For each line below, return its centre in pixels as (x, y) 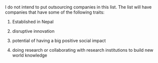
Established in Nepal (33, 22)
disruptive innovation (33, 31)
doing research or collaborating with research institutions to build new (83, 50)
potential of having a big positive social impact (59, 41)
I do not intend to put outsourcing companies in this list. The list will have (79, 7)
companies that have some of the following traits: (55, 12)
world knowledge (30, 55)
